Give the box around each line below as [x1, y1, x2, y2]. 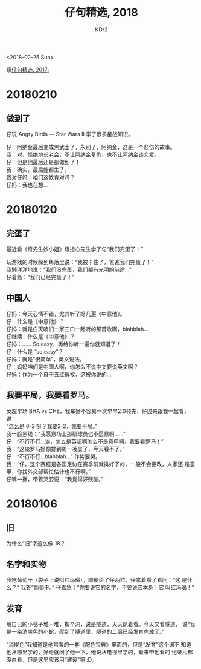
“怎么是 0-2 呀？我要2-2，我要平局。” [6, 422, 98, 430]
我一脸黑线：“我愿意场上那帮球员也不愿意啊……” [6, 430, 126, 437]
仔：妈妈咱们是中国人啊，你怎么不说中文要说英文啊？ [6, 363, 139, 370]
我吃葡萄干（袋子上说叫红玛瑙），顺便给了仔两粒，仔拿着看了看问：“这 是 [6, 576, 188, 584]
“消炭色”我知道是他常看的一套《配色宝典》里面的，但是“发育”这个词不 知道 [6, 641, 192, 648]
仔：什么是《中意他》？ [6, 317, 65, 325]
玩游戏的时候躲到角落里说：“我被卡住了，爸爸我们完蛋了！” [6, 258, 154, 265]
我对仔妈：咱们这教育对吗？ [6, 173, 75, 180]
